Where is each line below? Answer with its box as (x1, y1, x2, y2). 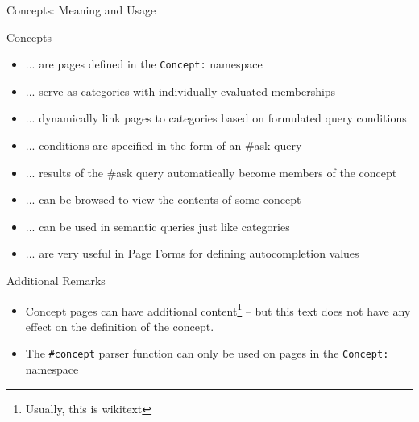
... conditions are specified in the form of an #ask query (25, 137, 302, 154)
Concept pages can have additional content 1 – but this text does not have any (25, 300, 411, 319)
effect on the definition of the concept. (25, 317, 214, 334)
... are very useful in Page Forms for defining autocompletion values (25, 245, 359, 262)
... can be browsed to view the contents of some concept (25, 191, 301, 208)
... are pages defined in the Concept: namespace (25, 56, 263, 72)
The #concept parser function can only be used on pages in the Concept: (25, 345, 389, 362)
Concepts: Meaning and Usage (6, 2, 156, 18)
